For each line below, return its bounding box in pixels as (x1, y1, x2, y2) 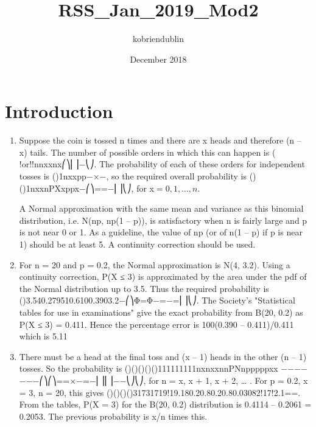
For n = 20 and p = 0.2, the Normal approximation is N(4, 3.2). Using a (19, 258, 290, 271)
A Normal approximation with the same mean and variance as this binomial (19, 202, 304, 215)
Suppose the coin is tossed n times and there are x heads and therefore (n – (19, 134, 301, 147)
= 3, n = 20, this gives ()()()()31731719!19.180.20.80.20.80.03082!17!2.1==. (19, 386, 301, 398)
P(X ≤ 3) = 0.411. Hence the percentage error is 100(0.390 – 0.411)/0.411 (19, 318, 294, 330)
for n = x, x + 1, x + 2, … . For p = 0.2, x (149, 373, 308, 386)
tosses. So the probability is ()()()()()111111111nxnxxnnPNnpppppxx (19, 362, 278, 375)
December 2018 (130, 52, 187, 65)
